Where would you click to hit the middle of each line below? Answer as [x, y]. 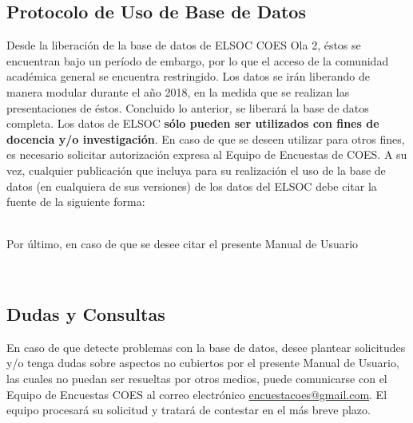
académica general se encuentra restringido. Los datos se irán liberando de [189, 76]
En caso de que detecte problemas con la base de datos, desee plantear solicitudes [206, 347]
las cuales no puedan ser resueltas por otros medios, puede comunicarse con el [197, 378]
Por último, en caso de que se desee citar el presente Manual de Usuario [183, 244]
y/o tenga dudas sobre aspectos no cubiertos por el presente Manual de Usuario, [203, 363]
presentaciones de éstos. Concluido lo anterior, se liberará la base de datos [188, 107]
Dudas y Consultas [86, 313]
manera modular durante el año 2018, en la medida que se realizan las [178, 91]
